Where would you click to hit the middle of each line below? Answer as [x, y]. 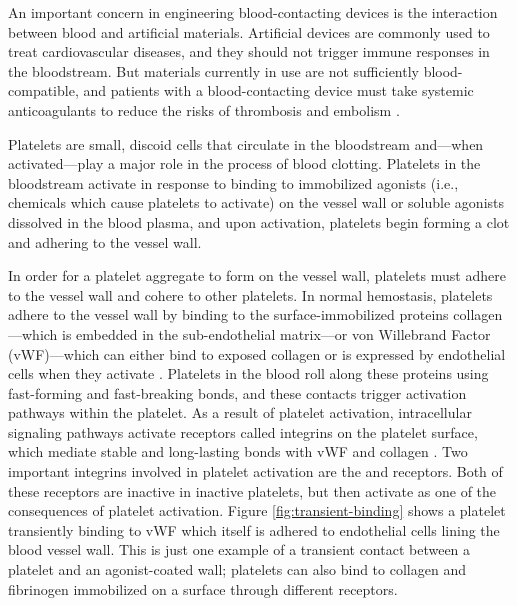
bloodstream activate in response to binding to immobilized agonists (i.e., [233, 182]
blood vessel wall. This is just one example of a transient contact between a [239, 549]
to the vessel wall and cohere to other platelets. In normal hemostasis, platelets [250, 294]
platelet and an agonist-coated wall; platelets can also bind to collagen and [237, 569]
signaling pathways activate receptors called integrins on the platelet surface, [243, 431]
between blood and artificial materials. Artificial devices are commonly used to [249, 31]
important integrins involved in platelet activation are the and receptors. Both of [255, 471]
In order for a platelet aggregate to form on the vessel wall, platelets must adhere [257, 275]
